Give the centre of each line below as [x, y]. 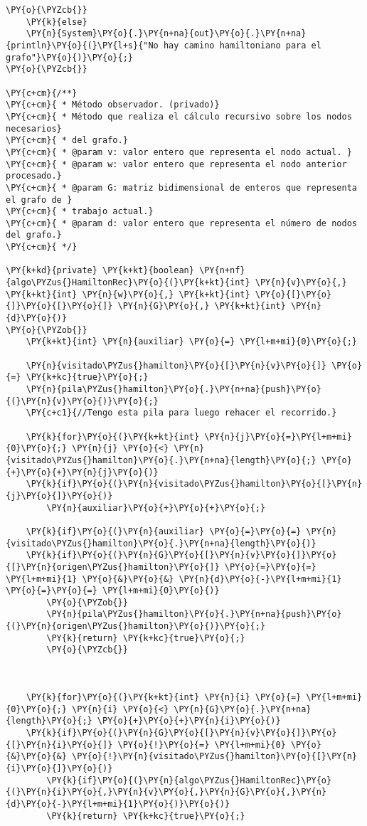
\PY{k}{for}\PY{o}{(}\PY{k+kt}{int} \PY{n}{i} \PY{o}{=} [164, 698]
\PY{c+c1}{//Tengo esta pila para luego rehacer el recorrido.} [181, 413]
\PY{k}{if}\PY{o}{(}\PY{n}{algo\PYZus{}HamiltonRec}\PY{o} [189, 780]
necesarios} [34, 128]
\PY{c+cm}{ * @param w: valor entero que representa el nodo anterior [176, 164]
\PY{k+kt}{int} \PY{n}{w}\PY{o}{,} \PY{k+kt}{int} [128, 294]
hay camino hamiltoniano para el [242, 45]
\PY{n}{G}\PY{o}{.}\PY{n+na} [243, 709]
